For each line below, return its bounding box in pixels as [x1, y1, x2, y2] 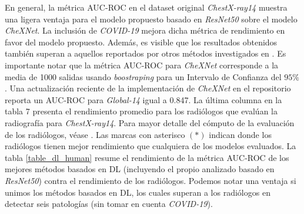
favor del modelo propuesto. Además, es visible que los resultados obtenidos [5, 35, 278, 48]
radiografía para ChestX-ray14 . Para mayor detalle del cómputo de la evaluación [5, 116, 295, 129]
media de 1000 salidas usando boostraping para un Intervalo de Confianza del [5, 70, 282, 83]
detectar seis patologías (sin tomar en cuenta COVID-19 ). [5, 197, 213, 210]
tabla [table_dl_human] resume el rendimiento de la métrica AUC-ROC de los [5, 151, 289, 163]
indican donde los [209, 128, 272, 140]
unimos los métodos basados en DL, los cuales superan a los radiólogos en [5, 186, 270, 198]
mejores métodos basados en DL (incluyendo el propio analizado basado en [5, 163, 275, 175]
